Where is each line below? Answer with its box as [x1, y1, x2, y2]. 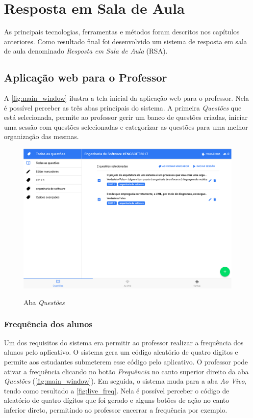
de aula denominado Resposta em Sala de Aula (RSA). [4, 46, 168, 56]
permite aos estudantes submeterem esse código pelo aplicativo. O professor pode [4, 356, 248, 366]
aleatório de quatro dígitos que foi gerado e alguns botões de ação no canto [4, 395, 229, 405]
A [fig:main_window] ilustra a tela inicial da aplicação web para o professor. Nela [4, 93, 249, 103]
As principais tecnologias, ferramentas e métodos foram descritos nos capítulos [4, 27, 240, 37]
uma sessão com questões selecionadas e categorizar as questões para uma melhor [4, 121, 248, 132]
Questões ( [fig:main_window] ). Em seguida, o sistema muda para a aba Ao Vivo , [4, 376, 247, 386]
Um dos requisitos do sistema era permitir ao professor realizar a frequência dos [4, 337, 244, 347]
